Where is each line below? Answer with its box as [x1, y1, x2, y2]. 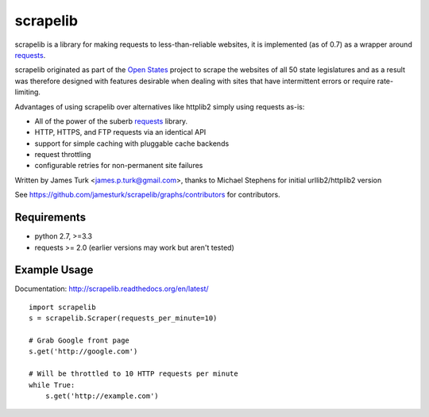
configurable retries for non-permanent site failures [34, 161, 203, 170]
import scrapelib [29, 302, 96, 312]
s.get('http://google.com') [29, 347, 138, 356]
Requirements [14, 211, 87, 224]
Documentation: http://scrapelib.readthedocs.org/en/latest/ [14, 284, 210, 293]
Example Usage [14, 263, 94, 277]
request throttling [34, 150, 91, 159]
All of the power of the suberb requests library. [34, 116, 188, 126]
